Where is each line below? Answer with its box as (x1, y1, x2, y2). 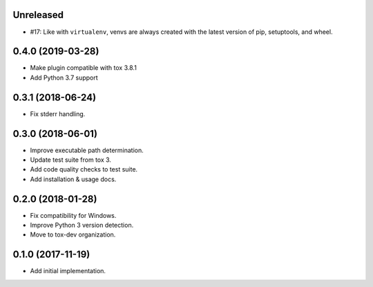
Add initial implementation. (30, 267, 106, 275)
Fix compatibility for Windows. (30, 211, 117, 219)
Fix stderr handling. (30, 109, 86, 118)
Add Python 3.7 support (30, 73, 98, 82)
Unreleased (12, 9, 64, 21)
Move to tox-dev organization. (30, 230, 116, 239)
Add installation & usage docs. (30, 175, 117, 183)
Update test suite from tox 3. (30, 156, 112, 164)
